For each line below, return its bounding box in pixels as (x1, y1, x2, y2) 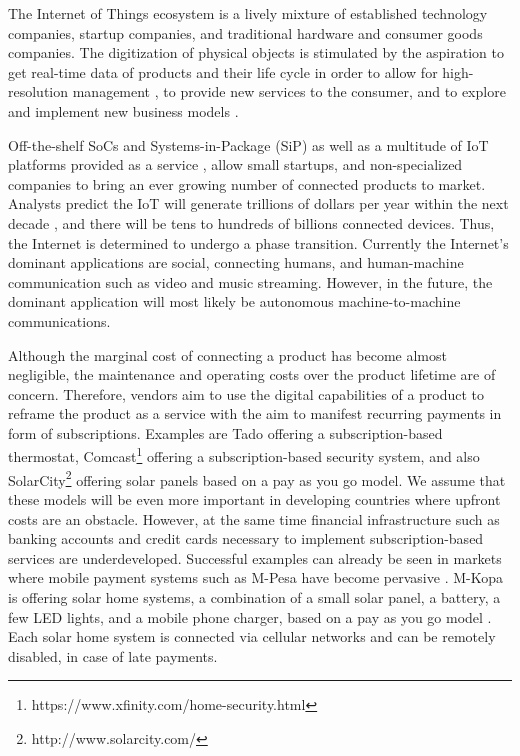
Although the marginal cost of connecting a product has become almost (8, 344, 447, 365)
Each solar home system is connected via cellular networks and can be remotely (8, 626, 496, 647)
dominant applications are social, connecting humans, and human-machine (8, 252, 464, 273)
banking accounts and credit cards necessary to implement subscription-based (8, 528, 484, 549)
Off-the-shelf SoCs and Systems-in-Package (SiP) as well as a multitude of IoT (8, 134, 489, 155)
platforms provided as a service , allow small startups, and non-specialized (8, 154, 463, 175)
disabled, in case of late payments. (8, 645, 218, 666)
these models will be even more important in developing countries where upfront (8, 488, 501, 509)
